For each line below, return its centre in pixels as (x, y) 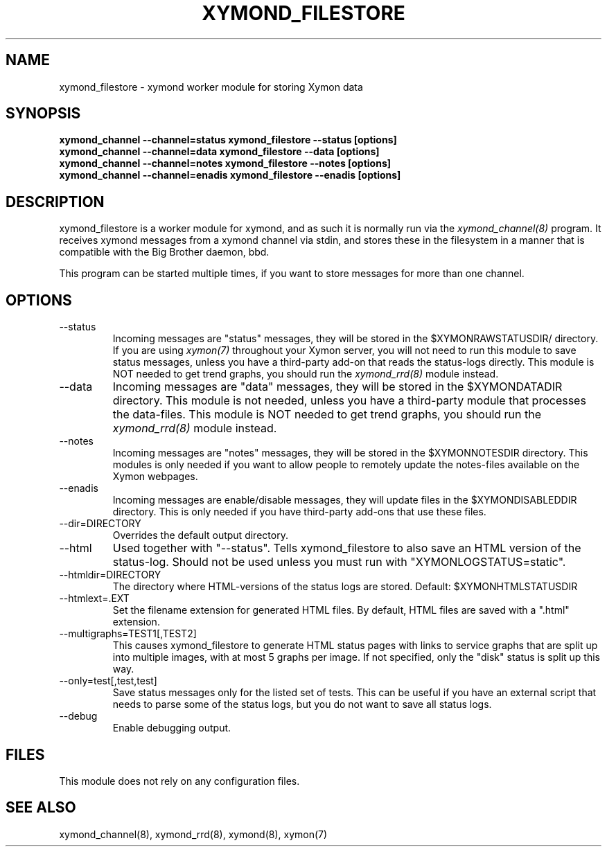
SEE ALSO (41, 808)
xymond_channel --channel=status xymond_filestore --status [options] (228, 140)
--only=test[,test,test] (108, 681)
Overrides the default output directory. (200, 535)
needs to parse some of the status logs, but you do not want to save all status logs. (302, 704)
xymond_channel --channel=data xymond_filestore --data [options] (219, 152)
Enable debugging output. (172, 728)
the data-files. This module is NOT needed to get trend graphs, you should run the (327, 415)
